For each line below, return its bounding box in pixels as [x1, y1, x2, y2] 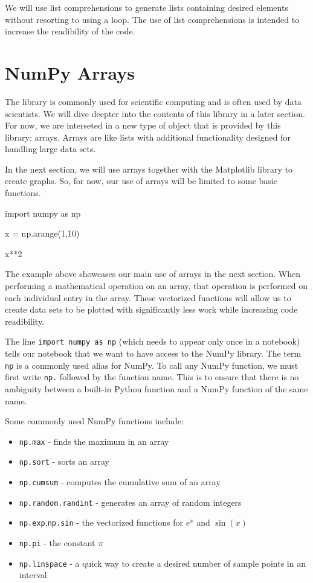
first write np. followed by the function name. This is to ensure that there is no [5, 371, 299, 383]
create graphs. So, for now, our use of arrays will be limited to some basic [5, 174, 277, 187]
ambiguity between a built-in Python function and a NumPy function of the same [5, 382, 308, 395]
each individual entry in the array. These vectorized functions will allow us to [5, 291, 291, 304]
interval [19, 569, 47, 581]
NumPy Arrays [5, 60, 135, 84]
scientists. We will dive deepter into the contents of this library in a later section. [5, 107, 305, 119]
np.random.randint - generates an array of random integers [19, 495, 242, 508]
